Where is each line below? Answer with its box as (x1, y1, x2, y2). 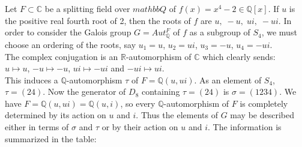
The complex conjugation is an (5, 50, 118, 62)
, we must (261, 26, 297, 38)
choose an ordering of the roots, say (5, 38, 136, 50)
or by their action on (101, 121, 178, 133)
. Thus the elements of (136, 109, 218, 121)
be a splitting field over (44, 2, 130, 14)
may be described (230, 109, 294, 121)
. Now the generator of (43, 85, 126, 98)
